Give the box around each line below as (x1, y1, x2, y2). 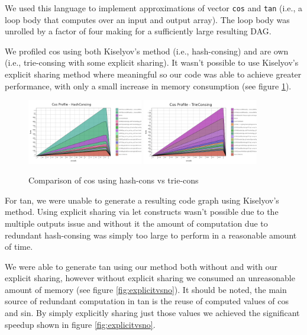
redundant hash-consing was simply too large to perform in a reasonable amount (5, 228, 297, 241)
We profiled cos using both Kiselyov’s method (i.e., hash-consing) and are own (5, 44, 289, 57)
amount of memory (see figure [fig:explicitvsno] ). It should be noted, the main (5, 283, 287, 295)
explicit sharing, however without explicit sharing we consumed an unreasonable (5, 272, 295, 284)
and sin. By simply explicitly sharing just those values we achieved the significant (5, 307, 300, 319)
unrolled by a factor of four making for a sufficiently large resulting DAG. (5, 25, 272, 37)
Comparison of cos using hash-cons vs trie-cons (28, 174, 199, 186)
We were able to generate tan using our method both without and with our (5, 260, 278, 272)
